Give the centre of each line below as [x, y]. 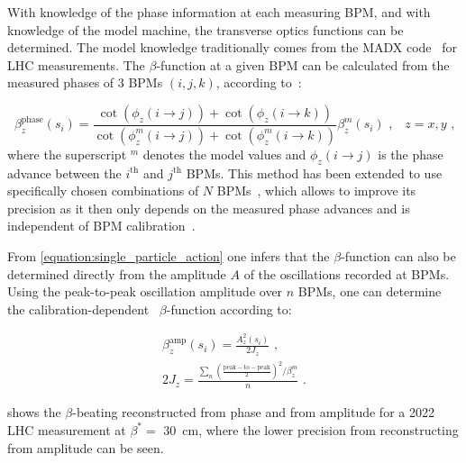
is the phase [411, 154]
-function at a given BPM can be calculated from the [303, 64]
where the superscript [67, 154]
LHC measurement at [67, 429]
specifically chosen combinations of [103, 191]
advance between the [64, 172]
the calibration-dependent [78, 309]
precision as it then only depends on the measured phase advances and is [209, 208]
